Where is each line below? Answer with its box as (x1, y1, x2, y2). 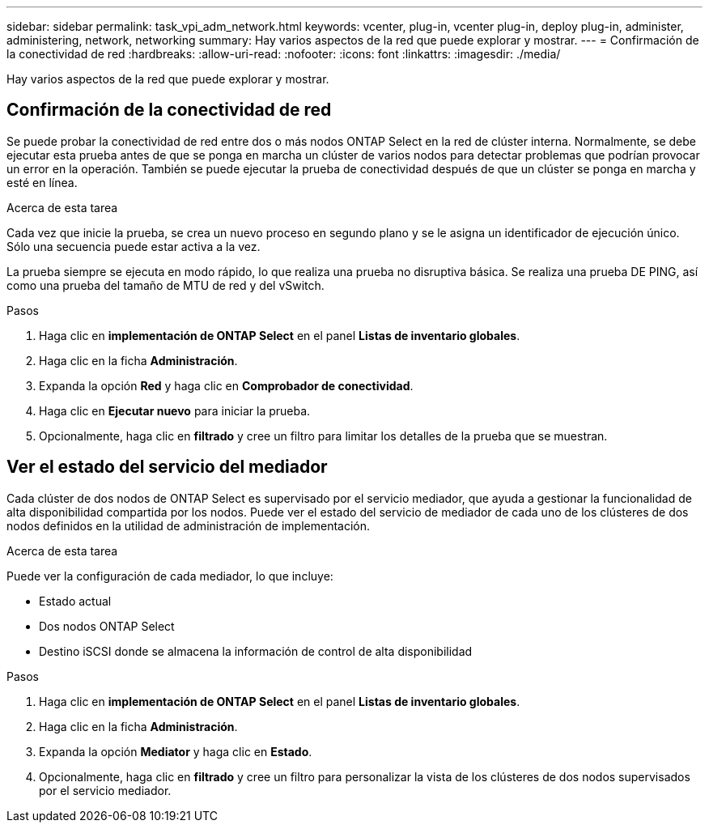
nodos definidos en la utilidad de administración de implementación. (6, 518, 371, 533)
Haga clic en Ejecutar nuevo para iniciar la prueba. (39, 403, 311, 418)
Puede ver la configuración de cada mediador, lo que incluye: (6, 568, 333, 583)
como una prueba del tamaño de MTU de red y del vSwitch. (6, 278, 325, 292)
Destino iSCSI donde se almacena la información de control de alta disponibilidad (39, 644, 473, 658)
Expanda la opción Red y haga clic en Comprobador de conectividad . (39, 378, 414, 393)
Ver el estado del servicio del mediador (6, 457, 328, 478)
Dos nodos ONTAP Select (39, 619, 175, 633)
